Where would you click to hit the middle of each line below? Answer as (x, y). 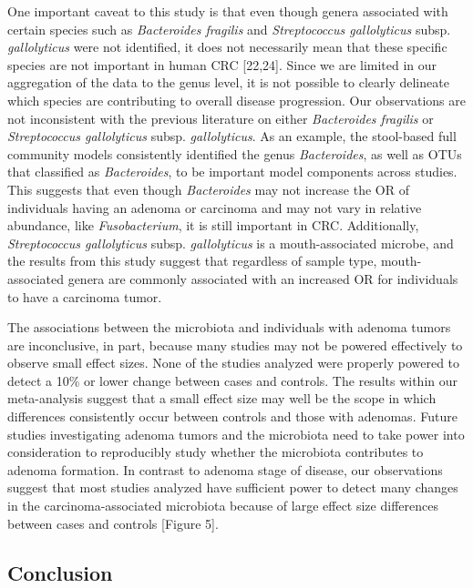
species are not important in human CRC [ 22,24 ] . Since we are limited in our (222, 64)
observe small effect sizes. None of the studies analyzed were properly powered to (234, 363)
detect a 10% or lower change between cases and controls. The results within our (233, 380)
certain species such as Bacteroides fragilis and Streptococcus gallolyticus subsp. (229, 29)
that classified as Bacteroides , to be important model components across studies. (232, 172)
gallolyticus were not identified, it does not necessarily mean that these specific (227, 47)
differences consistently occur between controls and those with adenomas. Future (232, 416)
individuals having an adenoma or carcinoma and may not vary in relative (215, 207)
